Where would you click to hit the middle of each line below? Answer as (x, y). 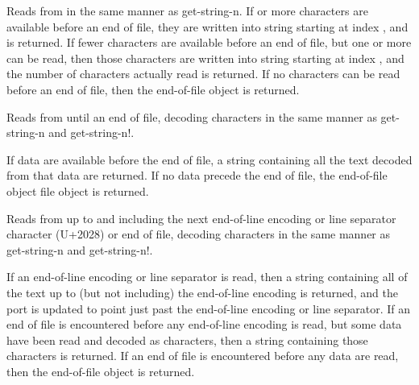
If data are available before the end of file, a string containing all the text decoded (209, 159)
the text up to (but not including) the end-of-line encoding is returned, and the (202, 292)
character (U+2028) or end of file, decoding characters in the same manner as (199, 234)
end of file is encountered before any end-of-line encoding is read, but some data (204, 324)
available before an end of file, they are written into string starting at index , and (207, 26)
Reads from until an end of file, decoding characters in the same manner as (192, 116)
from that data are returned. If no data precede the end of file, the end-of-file (197, 175)
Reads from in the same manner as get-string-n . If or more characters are (187, 10)
